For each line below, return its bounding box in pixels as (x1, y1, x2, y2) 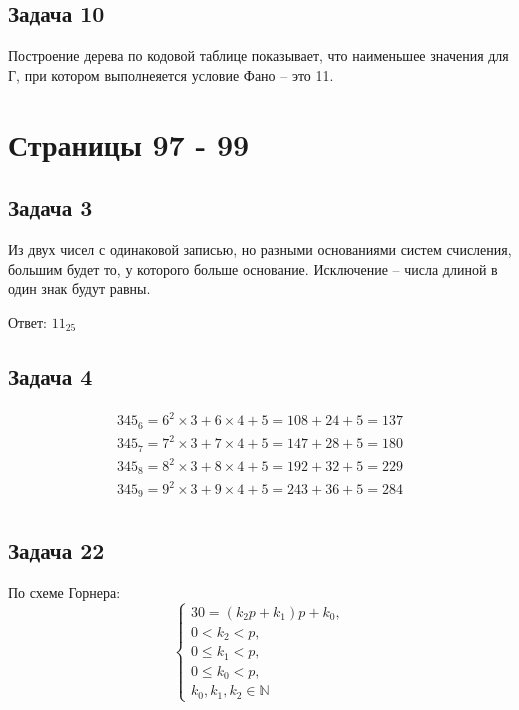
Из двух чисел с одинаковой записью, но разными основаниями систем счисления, (8, 238, 512, 259)
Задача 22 (8, 534, 105, 565)
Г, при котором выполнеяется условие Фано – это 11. (8, 64, 334, 85)
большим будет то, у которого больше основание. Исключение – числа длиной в (8, 258, 498, 279)
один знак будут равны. (8, 278, 151, 299)
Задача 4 (8, 360, 93, 391)
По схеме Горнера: (8, 581, 121, 602)
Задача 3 (8, 192, 93, 223)
